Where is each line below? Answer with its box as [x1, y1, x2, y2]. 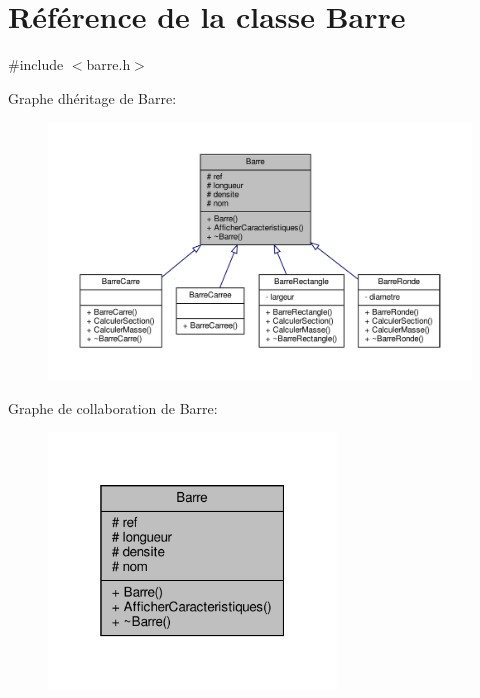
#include [8, 54, 64, 75]
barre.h [86, 54, 131, 75]
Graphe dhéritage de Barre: [8, 87, 177, 108]
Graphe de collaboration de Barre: [8, 397, 218, 418]
